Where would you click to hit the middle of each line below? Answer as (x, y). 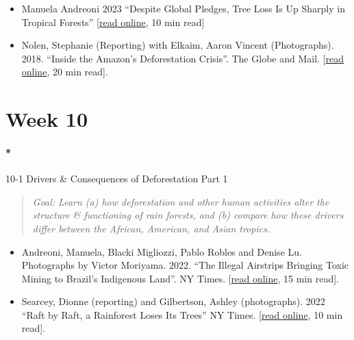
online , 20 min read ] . (65, 72)
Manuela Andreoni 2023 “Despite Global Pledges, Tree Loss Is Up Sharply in (183, 8)
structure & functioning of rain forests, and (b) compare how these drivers (188, 215)
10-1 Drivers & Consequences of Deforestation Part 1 (117, 179)
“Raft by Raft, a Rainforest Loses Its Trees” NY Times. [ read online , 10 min (182, 314)
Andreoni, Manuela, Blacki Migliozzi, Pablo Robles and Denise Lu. (162, 251)
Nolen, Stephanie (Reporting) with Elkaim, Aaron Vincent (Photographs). (178, 45)
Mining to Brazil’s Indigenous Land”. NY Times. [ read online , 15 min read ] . (180, 278)
